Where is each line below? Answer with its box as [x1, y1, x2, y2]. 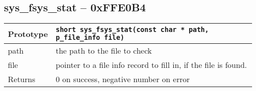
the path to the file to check [56, 45, 152, 57]
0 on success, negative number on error [56, 73, 190, 85]
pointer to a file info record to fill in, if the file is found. [56, 59, 247, 71]
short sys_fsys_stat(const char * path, [56, 26, 209, 34]
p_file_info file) [56, 33, 125, 42]
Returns [8, 73, 35, 85]
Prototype [8, 28, 48, 39]
